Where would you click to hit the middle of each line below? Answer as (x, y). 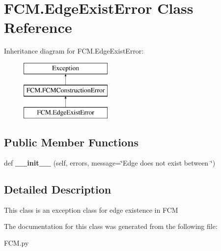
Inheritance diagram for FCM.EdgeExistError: (74, 51)
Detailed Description (58, 189)
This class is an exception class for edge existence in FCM (91, 209)
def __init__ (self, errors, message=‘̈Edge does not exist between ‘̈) (110, 163)
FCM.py (16, 243)
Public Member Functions (71, 142)
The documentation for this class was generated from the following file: (111, 226)
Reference (38, 27)
